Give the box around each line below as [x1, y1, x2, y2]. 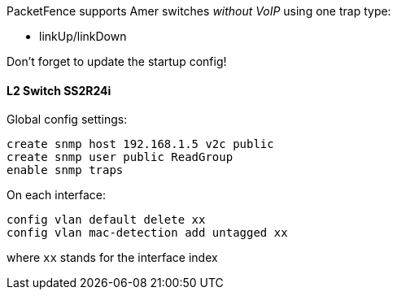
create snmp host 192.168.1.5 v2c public [7, 137, 274, 151]
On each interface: [7, 188, 107, 202]
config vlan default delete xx [7, 213, 206, 227]
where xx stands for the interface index [7, 250, 218, 265]
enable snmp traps [7, 163, 124, 177]
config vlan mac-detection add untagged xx [7, 226, 288, 240]
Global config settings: [7, 112, 128, 127]
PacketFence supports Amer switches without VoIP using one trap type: [7, 4, 391, 18]
